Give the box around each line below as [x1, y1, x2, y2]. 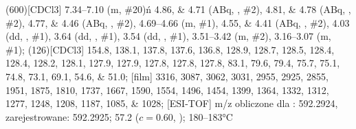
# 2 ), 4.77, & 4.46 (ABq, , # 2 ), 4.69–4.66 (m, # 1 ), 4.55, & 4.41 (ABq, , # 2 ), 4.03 [5, 15, 350, 30]
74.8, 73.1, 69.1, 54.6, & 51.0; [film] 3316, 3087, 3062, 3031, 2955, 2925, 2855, [5, 69, 329, 83]
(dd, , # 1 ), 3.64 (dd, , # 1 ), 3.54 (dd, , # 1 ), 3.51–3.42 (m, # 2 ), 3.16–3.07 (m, [5, 29, 331, 43]
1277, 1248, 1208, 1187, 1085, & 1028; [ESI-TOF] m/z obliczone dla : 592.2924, [5, 96, 338, 110]
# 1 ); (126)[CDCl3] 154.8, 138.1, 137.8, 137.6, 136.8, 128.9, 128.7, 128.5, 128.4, [5, 42, 335, 56]
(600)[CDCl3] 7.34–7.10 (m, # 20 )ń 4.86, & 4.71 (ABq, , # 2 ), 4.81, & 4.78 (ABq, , [5, 2, 351, 16]
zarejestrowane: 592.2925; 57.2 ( [5, 109, 140, 124]
